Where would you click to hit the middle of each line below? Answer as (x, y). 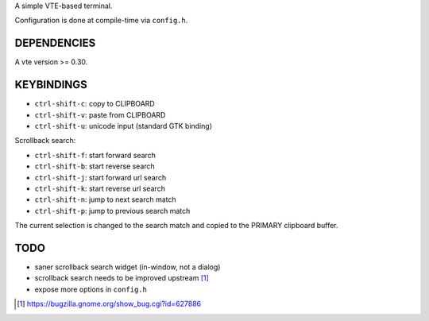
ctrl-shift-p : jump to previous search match (112, 211)
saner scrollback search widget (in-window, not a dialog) (128, 267)
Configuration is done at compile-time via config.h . (101, 21)
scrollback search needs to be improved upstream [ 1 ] (122, 278)
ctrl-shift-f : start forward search (95, 155)
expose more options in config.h (91, 289)
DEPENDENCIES (55, 43)
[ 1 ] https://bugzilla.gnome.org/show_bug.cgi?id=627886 (109, 304)
